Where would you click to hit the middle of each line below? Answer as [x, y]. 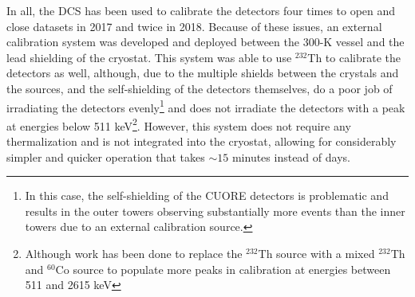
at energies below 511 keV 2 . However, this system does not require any [179, 124]
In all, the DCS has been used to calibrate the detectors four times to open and [201, 10]
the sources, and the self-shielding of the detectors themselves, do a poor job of [200, 88]
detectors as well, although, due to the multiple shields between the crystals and [203, 73]
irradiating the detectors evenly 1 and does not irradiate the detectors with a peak [206, 106]
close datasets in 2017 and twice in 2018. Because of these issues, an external [194, 26]
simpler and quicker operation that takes [106, 156]
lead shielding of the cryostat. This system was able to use [149, 57]
